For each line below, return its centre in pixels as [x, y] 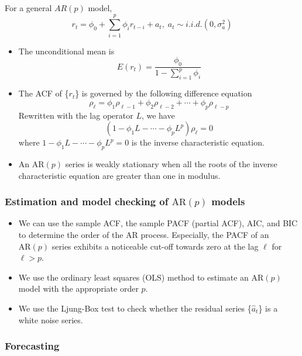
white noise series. [51, 319]
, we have [158, 115]
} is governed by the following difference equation [164, 93]
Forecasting [32, 346]
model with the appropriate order [78, 288]
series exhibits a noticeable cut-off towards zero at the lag [155, 246]
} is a [268, 308]
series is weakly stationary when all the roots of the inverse [171, 164]
